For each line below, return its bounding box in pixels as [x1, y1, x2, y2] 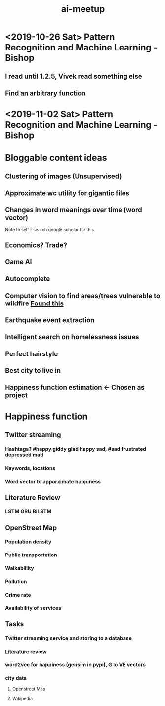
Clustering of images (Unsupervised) [5, 172, 122, 180]
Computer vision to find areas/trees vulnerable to [5, 291, 161, 300]
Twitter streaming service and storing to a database [5, 635, 132, 642]
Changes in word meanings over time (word [5, 205, 142, 214]
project [5, 391, 28, 400]
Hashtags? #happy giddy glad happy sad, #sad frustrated [5, 445, 147, 452]
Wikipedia [12, 696, 33, 702]
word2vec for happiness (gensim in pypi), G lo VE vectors [5, 661, 146, 668]
